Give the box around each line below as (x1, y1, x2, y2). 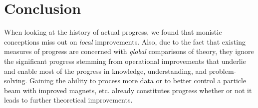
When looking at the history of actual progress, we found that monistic (4, 27, 222, 37)
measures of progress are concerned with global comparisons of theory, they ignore (4, 46, 254, 56)
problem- (209, 65, 237, 76)
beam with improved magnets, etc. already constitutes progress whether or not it (4, 85, 252, 95)
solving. (4, 75, 27, 86)
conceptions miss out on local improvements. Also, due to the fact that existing (4, 36, 246, 47)
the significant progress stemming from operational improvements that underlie (4, 55, 246, 66)
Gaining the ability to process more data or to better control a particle (29, 75, 247, 86)
